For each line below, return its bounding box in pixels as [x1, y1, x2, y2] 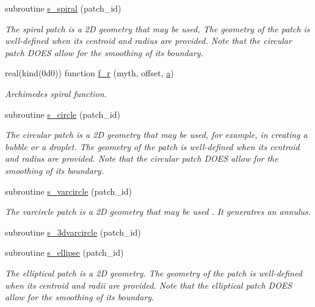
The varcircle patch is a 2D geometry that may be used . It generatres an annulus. [5, 205, 311, 218]
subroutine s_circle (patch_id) [5, 107, 120, 120]
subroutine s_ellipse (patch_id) [5, 246, 124, 259]
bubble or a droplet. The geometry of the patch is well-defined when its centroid [5, 140, 300, 153]
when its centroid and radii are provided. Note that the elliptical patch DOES [5, 278, 292, 291]
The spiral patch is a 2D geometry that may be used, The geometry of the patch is [5, 22, 310, 35]
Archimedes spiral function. [5, 87, 107, 99]
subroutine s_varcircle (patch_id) [5, 184, 132, 197]
